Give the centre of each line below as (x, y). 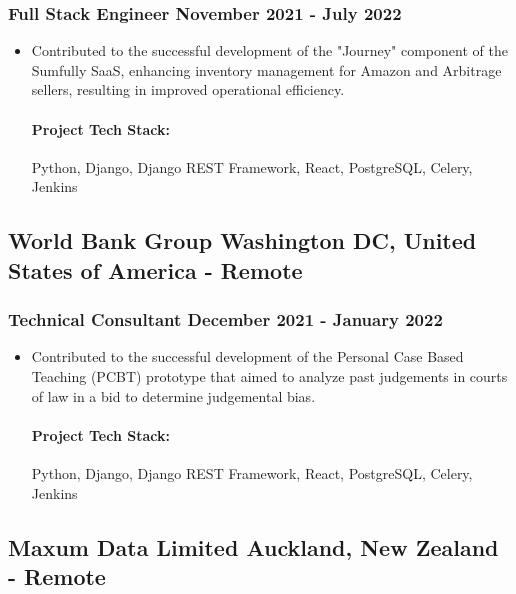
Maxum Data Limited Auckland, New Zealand (253, 546)
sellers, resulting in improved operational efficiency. (188, 89)
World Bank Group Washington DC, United (242, 240)
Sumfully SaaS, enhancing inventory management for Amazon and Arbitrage (266, 69)
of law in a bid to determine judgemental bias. (173, 395)
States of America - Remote (155, 269)
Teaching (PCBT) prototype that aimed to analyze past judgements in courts (269, 375)
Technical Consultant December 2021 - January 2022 (225, 319)
